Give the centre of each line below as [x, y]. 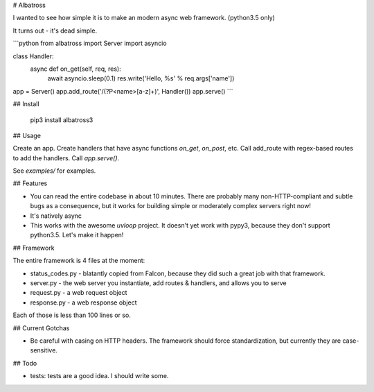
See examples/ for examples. [54, 171]
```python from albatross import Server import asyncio [90, 43]
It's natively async [56, 216]
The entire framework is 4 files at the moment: [79, 261]
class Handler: [33, 56]
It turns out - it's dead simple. [55, 31]
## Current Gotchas [41, 328]
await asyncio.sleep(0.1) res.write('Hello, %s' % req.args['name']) [141, 78]
